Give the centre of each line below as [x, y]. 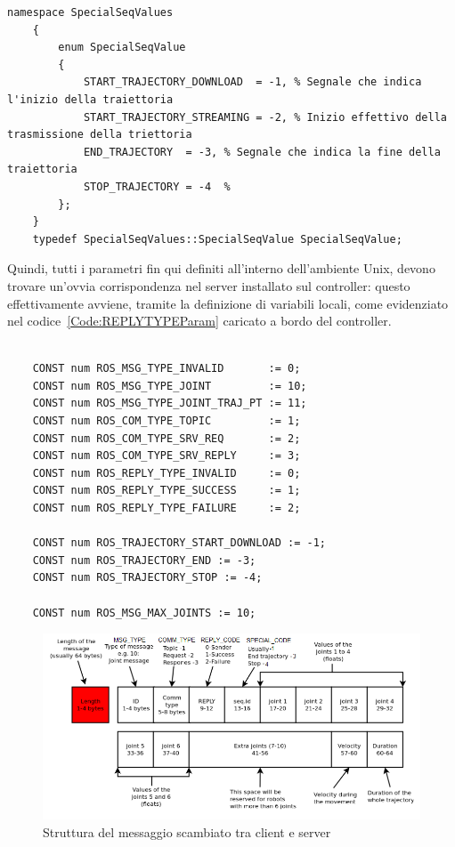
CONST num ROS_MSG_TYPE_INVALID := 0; [167, 369]
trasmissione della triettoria [100, 135]
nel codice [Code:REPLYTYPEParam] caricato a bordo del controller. [199, 321]
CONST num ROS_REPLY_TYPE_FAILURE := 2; [167, 508]
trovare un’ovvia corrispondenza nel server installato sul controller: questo [209, 285]
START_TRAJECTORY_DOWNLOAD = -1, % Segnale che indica [252, 82]
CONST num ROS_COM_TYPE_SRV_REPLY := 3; [167, 456]
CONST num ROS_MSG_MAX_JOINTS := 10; [144, 613]
